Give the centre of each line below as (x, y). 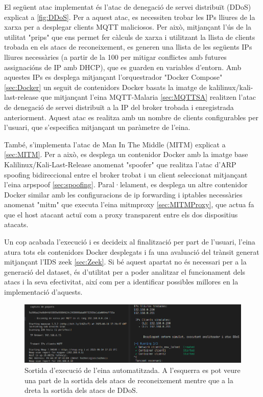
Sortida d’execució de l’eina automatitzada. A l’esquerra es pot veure (133, 370)
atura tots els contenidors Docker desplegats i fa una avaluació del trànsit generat (132, 251)
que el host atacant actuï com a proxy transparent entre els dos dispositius (121, 214)
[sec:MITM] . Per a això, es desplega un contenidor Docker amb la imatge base (126, 154)
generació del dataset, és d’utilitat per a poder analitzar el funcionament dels (125, 271)
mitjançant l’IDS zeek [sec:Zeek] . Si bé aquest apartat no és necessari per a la (125, 262)
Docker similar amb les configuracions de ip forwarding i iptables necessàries (123, 194)
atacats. (16, 224)
